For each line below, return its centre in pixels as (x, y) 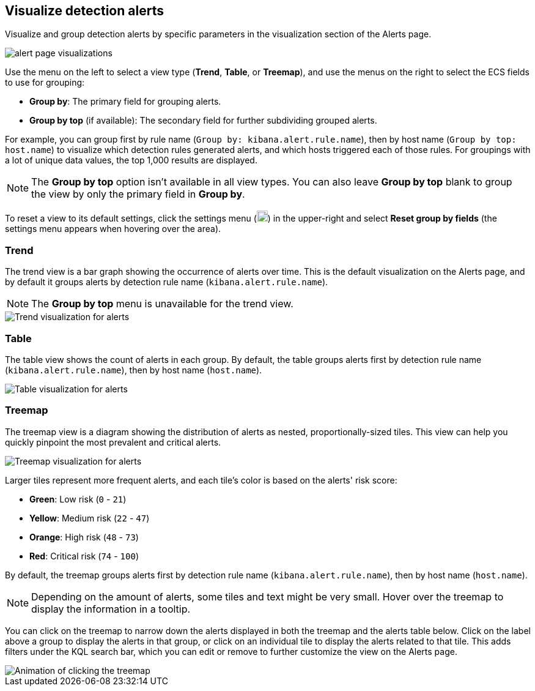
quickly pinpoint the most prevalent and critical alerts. (113, 442)
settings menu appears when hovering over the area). (113, 229)
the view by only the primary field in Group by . (138, 194)
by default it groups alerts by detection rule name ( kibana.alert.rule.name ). (167, 282)
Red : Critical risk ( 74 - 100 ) (84, 556)
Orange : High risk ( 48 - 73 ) (84, 537)
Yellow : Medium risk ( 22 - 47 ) (90, 518)
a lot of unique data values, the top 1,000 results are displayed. (131, 160)
